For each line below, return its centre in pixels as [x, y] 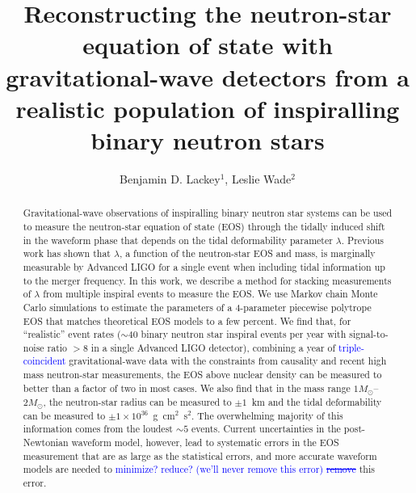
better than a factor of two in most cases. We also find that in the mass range [187, 388]
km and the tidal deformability [317, 401]
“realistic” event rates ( [72, 334]
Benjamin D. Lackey [170, 178]
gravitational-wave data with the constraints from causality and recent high [228, 361]
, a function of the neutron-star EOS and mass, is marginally [247, 253]
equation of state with [208, 45]
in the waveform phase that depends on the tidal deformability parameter [178, 240]
